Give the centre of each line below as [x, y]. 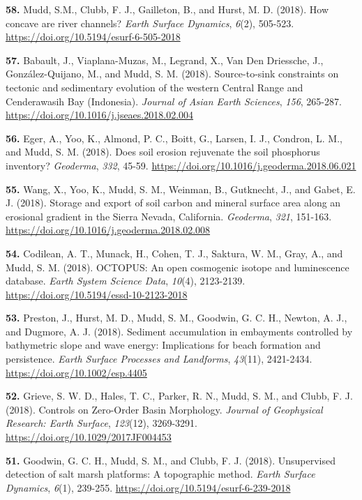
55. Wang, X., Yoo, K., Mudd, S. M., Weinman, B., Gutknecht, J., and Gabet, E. [181, 189]
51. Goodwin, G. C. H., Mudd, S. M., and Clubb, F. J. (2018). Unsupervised [171, 460]
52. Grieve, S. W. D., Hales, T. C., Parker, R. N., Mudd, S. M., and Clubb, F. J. [179, 396]
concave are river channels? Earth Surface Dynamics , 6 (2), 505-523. [150, 23]
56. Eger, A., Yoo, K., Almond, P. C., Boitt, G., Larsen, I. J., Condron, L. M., [174, 138]
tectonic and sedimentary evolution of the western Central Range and [154, 87]
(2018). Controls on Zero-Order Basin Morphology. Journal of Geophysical [164, 409]
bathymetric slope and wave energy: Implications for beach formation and [163, 345]
